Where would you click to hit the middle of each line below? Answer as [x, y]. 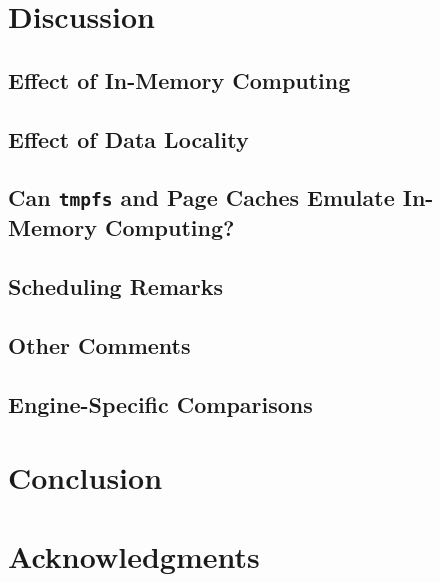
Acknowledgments [134, 555]
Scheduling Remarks [116, 286]
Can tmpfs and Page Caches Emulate [201, 197]
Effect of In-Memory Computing [179, 79]
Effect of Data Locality [128, 138]
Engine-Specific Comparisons [160, 403]
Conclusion [85, 477]
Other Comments [99, 344]
